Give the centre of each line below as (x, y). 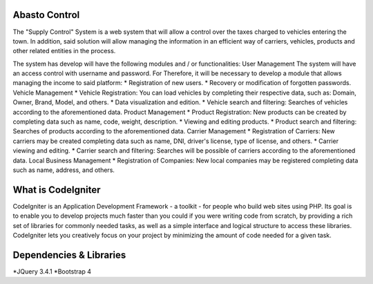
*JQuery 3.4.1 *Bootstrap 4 (52, 271)
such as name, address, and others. (64, 170)
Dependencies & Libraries (69, 255)
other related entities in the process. (64, 51)
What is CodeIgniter (57, 190)
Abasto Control (46, 15)
